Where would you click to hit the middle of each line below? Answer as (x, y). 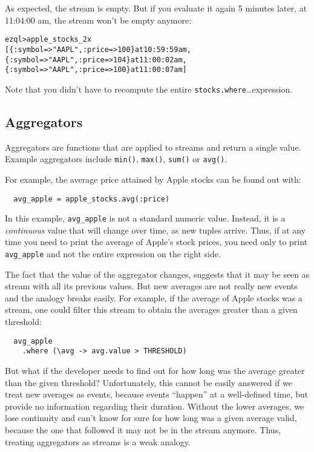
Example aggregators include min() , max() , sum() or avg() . (116, 159)
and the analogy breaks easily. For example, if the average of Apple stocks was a (154, 297)
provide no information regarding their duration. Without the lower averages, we (155, 406)
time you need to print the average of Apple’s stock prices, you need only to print (156, 242)
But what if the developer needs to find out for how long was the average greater (155, 370)
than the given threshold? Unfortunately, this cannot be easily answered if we (149, 382)
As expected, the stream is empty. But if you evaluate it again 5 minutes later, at (156, 8)
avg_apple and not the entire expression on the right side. (113, 254)
